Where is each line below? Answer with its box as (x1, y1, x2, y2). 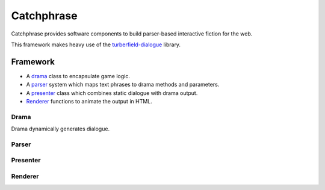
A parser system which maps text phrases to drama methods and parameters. (26, 81, 220, 88)
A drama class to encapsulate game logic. (26, 72, 131, 79)
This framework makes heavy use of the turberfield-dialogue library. (11, 41, 181, 48)
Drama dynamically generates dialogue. (11, 125, 110, 132)
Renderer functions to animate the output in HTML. (26, 98, 153, 105)
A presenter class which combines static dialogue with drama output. (26, 89, 198, 96)
